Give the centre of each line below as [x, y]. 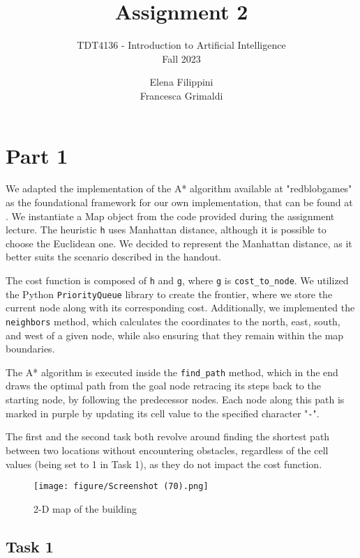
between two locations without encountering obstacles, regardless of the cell [167, 450]
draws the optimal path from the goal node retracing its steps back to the [163, 386]
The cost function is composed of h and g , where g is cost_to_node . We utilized [177, 280]
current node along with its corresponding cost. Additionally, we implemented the [180, 308]
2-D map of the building [85, 508]
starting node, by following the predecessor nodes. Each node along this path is [175, 400]
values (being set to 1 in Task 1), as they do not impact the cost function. [164, 464]
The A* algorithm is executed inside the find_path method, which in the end [172, 372]
